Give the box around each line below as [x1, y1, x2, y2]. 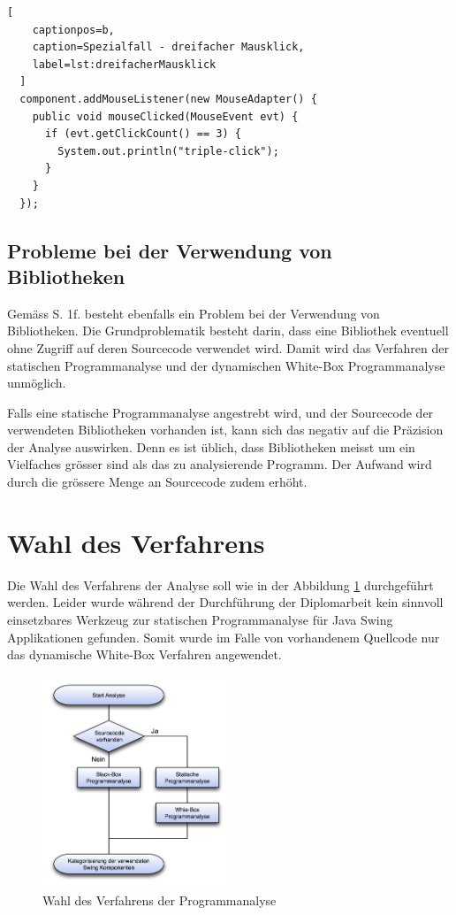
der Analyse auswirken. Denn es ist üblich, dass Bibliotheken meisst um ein [7, 437, 415, 456]
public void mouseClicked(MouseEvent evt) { [32, 110, 299, 123]
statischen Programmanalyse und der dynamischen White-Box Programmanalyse [7, 356, 445, 374]
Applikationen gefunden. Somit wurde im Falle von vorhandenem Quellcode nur [7, 627, 440, 646]
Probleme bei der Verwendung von [7, 236, 332, 264]
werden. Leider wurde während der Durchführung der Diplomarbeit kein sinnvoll [7, 593, 444, 611]
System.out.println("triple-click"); [57, 144, 279, 158]
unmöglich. [7, 373, 66, 392]
